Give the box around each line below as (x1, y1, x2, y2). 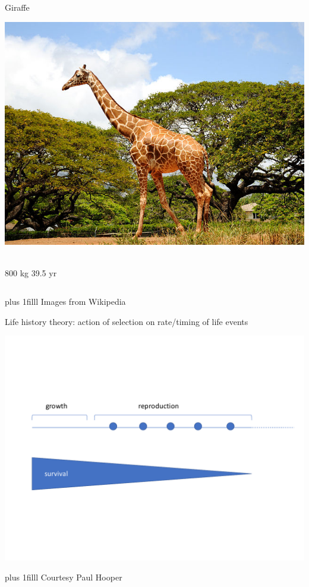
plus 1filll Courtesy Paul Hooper (5, 570, 122, 583)
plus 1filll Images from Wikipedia (5, 295, 126, 307)
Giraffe (5, 1, 30, 13)
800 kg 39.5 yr (5, 267, 57, 279)
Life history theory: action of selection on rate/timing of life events (5, 315, 248, 327)
